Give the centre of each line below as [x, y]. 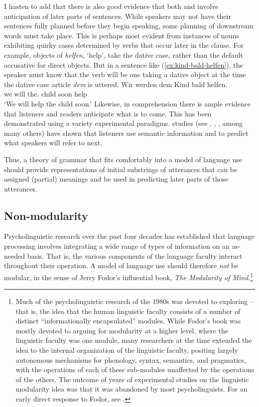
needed [14, 255]
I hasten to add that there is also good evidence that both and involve [111, 6]
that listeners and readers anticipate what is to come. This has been [108, 113]
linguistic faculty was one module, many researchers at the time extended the [134, 340]
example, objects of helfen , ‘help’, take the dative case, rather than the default [124, 54]
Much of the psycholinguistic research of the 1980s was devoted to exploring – [134, 301]
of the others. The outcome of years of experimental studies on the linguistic [132, 379]
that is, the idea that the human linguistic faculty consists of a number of [128, 311]
